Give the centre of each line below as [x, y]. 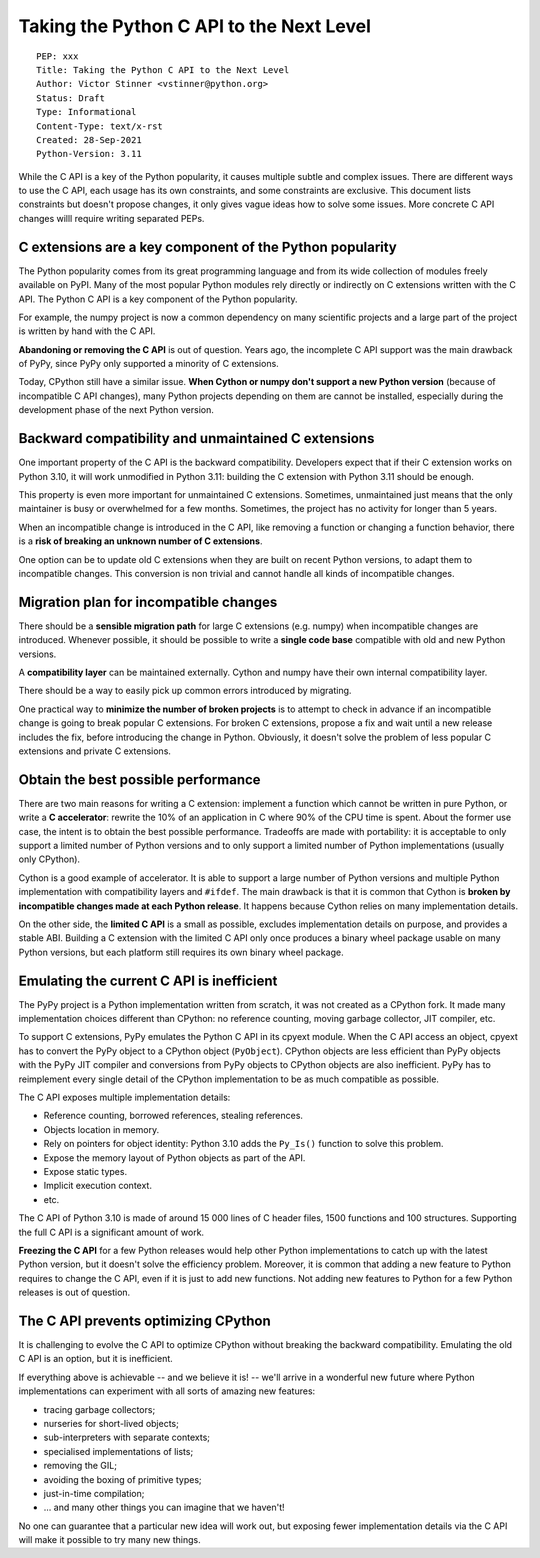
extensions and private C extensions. [95, 751]
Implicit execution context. [97, 1186]
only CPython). [49, 859]
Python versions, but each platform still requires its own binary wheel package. [181, 952]
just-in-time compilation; [94, 1493]
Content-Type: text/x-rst [100, 126]
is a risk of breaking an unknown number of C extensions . [140, 541]
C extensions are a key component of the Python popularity [207, 246]
